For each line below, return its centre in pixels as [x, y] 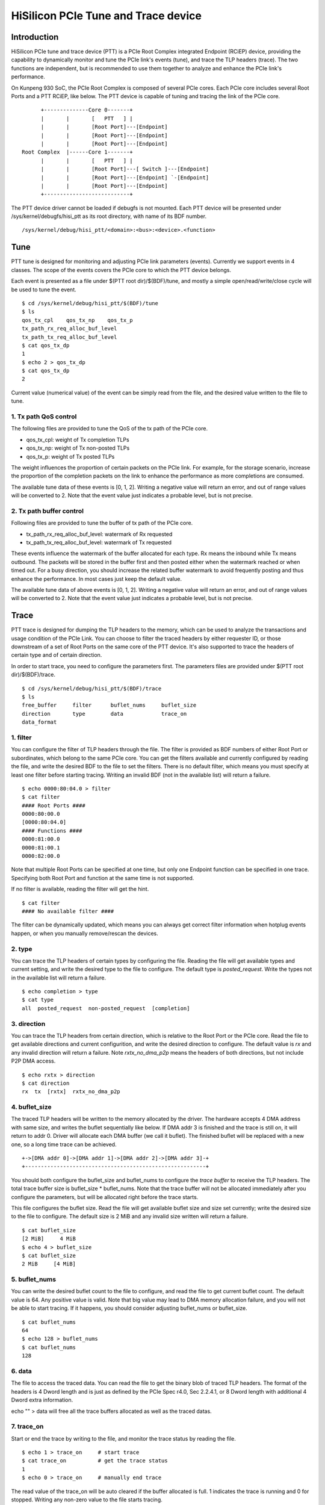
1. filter [21, 737]
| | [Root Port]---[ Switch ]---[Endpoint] [125, 169]
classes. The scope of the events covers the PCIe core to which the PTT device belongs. [121, 270]
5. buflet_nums [34, 1279]
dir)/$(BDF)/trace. [33, 675]
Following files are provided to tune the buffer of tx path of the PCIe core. [102, 523]
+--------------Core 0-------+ [87, 110]
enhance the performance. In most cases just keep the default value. [96, 579]
